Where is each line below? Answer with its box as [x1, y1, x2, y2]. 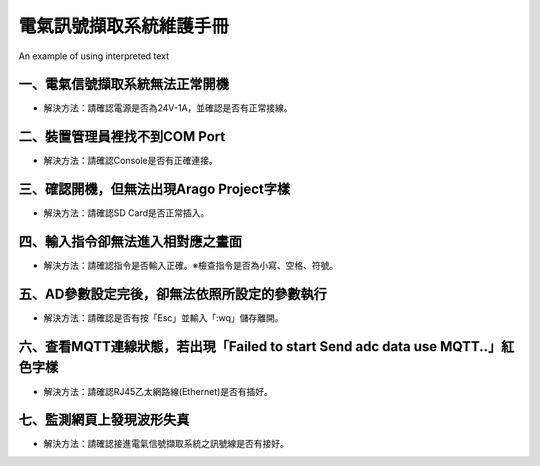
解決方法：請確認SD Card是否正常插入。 [43, 207, 210, 219]
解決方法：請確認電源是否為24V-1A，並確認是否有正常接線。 [43, 102, 294, 114]
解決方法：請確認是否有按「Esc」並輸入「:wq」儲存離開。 [43, 312, 284, 324]
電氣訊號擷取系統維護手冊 [18, 15, 230, 37]
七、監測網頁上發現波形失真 [18, 411, 190, 429]
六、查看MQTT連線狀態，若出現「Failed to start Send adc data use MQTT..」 [18, 338, 502, 355]
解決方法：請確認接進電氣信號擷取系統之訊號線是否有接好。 [43, 438, 289, 450]
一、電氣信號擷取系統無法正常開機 [18, 76, 229, 93]
